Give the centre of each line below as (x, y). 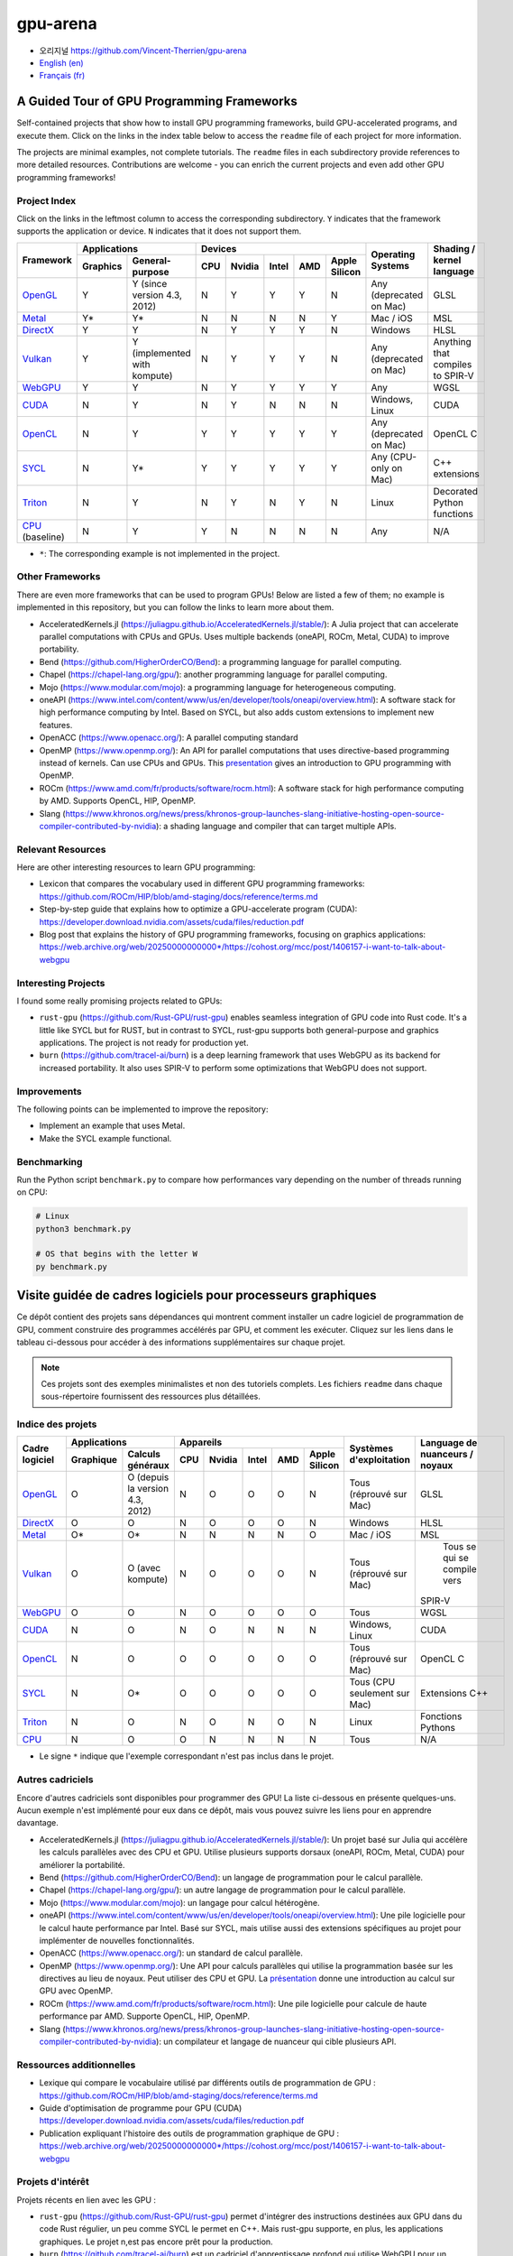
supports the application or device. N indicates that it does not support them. (159, 231)
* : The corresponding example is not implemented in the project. (160, 553)
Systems (390, 266)
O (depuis (148, 1477)
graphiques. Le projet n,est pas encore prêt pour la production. (156, 2242)
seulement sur (380, 1694)
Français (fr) (62, 76)
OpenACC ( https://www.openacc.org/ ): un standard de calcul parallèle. (171, 1953)
